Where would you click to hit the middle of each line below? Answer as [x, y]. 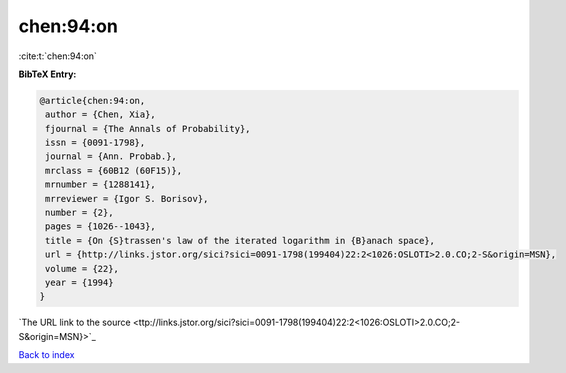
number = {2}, [79, 213]
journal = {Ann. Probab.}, [111, 156]
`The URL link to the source [74, 322]
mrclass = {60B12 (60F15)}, [114, 170]
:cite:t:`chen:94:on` [57, 56]
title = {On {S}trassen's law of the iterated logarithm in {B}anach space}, [240, 240]
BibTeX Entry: [47, 74]
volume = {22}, [82, 268]
